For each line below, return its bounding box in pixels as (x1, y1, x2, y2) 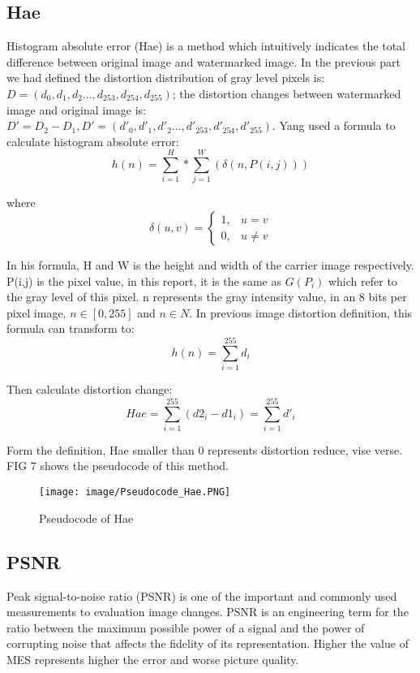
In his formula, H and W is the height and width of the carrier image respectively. (6, 257, 414, 274)
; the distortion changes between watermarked (172, 84, 401, 101)
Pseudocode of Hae (39, 509, 134, 526)
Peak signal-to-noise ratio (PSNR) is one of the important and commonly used (6, 587, 397, 604)
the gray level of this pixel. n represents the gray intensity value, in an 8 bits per (6, 288, 407, 305)
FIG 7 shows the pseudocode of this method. (6, 457, 229, 474)
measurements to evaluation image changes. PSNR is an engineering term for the (6, 603, 409, 620)
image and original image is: (6, 101, 147, 118)
